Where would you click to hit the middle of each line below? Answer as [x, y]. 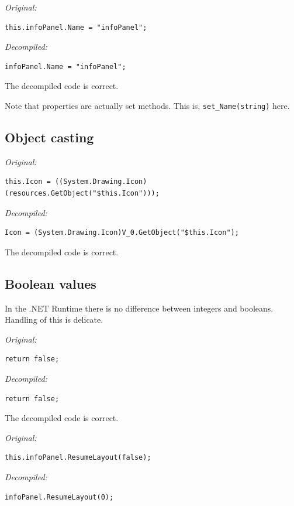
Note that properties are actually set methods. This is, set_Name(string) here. [147, 105]
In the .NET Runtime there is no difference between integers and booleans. [139, 308]
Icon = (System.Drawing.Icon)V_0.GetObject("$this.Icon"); [122, 233]
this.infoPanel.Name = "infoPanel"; [76, 27]
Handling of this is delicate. [54, 319]
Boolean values [51, 283]
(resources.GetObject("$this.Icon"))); [82, 194]
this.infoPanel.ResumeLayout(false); [78, 458]
